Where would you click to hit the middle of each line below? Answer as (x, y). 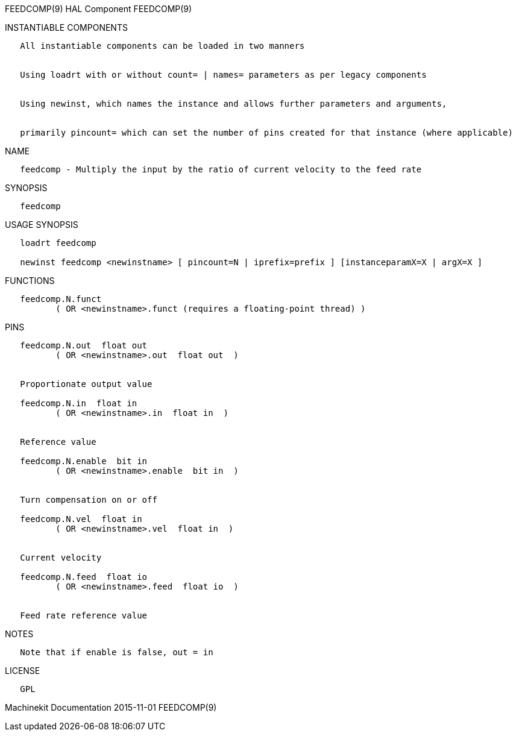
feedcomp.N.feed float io (84, 577)
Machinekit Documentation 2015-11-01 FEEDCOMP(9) (111, 707)
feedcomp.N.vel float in (81, 519)
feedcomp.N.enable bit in (84, 461)
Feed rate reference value (84, 615)
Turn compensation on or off (89, 500)
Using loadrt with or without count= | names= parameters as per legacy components (223, 75)
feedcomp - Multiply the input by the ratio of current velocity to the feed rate (221, 169)
